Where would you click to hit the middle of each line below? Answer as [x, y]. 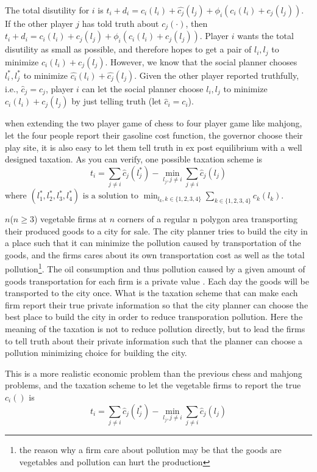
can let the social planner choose [143, 88]
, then [197, 23]
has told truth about [120, 23]
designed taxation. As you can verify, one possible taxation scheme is [134, 159]
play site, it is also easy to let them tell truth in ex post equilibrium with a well [154, 147]
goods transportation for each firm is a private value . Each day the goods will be [157, 281]
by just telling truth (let [116, 101]
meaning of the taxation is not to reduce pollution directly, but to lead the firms [155, 329]
